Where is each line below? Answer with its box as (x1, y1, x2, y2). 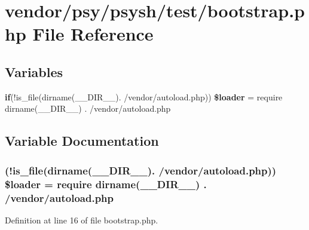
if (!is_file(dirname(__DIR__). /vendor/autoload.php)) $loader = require (5, 90, 283, 103)
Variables (5, 62, 63, 81)
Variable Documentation (5, 131, 159, 150)
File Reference (32, 22, 154, 46)
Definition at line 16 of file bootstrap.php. (5, 213, 158, 226)
